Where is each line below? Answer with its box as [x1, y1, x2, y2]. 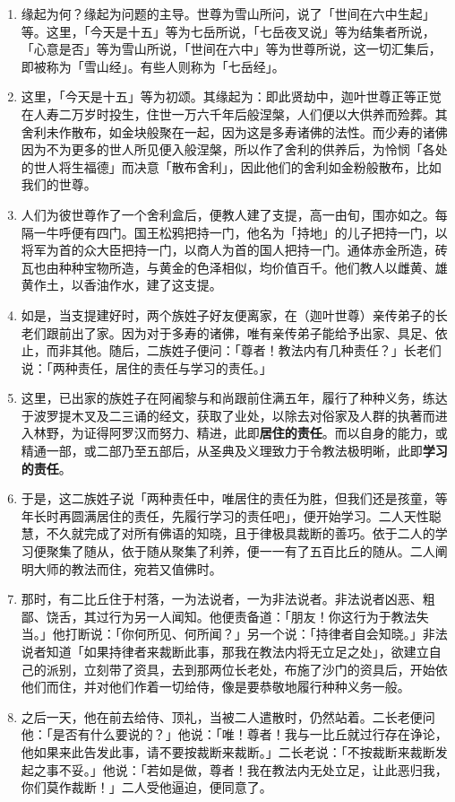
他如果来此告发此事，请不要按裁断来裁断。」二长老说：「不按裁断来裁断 [21, 742, 435, 761]
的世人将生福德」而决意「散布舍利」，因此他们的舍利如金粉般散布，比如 [21, 157, 442, 176]
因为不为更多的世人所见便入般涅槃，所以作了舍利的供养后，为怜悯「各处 [21, 140, 448, 159]
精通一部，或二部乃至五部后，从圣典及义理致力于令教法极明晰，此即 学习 [21, 441, 448, 460]
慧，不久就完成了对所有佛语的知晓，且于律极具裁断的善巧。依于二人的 [21, 524, 435, 543]
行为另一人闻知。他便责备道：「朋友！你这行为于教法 [108, 606, 416, 625]
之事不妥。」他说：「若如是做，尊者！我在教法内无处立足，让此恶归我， [33, 760, 448, 779]
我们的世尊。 [21, 175, 97, 194]
